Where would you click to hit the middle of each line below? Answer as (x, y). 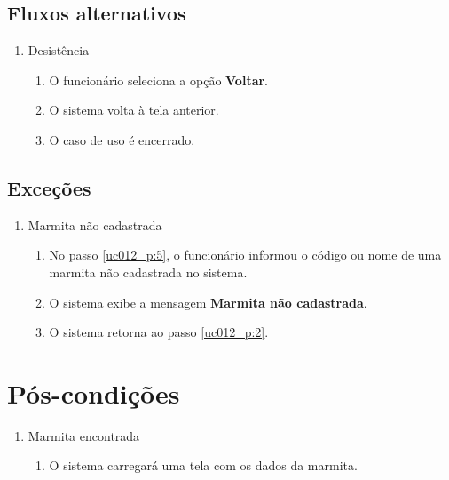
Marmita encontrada (84, 435)
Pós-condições (94, 392)
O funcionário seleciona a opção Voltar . (159, 80)
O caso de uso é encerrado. (122, 139)
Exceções (49, 187)
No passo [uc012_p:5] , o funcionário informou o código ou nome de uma (245, 255)
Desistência (59, 50)
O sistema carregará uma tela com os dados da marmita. (203, 465)
